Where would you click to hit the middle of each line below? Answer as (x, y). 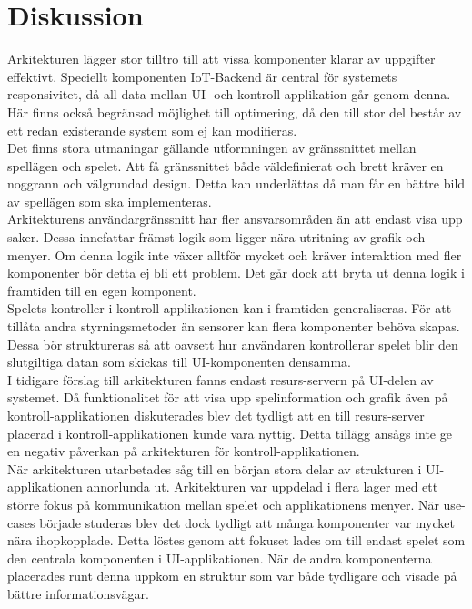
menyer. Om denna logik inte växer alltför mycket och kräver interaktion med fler (235, 254)
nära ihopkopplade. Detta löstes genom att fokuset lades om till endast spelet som (236, 540)
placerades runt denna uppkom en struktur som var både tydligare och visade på (232, 576)
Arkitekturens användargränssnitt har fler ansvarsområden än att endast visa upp (235, 219)
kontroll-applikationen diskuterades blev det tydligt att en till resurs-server (216, 415)
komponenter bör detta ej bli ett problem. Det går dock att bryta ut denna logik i (236, 273)
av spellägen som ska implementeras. (110, 201)
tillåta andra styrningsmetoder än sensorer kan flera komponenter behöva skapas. (234, 326)
